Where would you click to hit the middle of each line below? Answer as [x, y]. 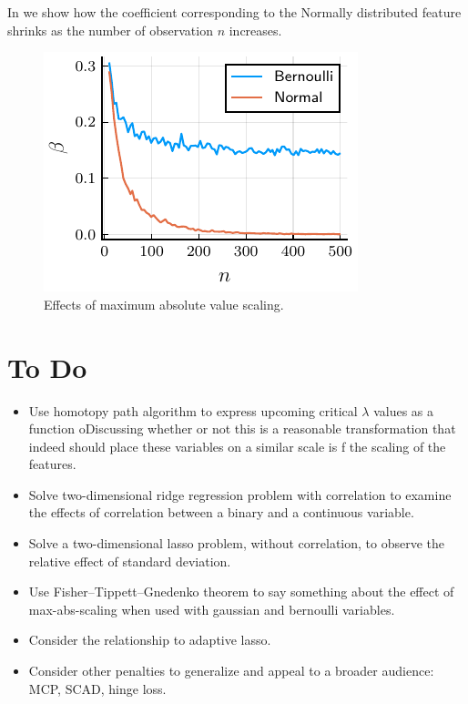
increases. [255, 30]
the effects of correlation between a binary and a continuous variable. [221, 512]
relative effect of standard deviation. [130, 561]
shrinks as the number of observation [110, 30]
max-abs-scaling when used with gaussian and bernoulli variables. [212, 609]
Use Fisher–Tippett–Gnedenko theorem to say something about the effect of [241, 592]
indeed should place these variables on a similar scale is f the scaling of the [237, 446]
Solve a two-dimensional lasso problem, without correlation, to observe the [237, 543]
